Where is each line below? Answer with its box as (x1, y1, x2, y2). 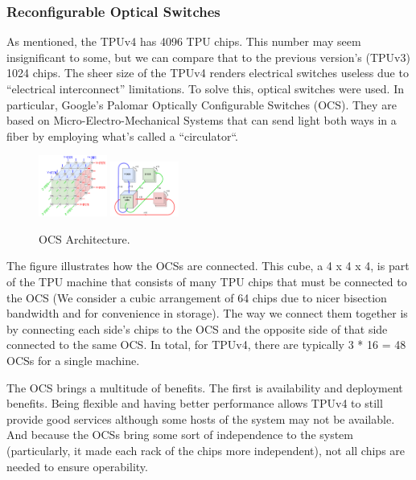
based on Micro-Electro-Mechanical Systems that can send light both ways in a (6, 112, 397, 129)
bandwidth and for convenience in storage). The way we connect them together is (6, 305, 408, 322)
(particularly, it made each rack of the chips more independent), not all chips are (6, 441, 406, 458)
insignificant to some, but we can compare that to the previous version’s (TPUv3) (6, 48, 410, 65)
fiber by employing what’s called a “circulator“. (6, 127, 238, 144)
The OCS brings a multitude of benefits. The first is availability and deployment (6, 379, 403, 396)
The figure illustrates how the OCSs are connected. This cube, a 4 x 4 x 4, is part (6, 257, 410, 274)
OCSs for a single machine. (6, 351, 140, 368)
